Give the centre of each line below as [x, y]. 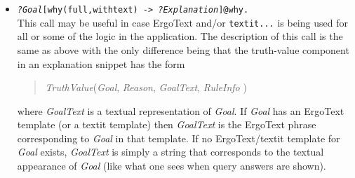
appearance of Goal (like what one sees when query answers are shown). [172, 166]
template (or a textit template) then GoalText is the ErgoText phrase [167, 124]
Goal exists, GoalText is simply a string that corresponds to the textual [170, 152]
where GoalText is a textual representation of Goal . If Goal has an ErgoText [181, 110]
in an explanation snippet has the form [101, 63]
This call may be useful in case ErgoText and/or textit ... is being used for [182, 22]
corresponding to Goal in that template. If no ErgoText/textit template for [179, 138]
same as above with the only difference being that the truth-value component [183, 49]
